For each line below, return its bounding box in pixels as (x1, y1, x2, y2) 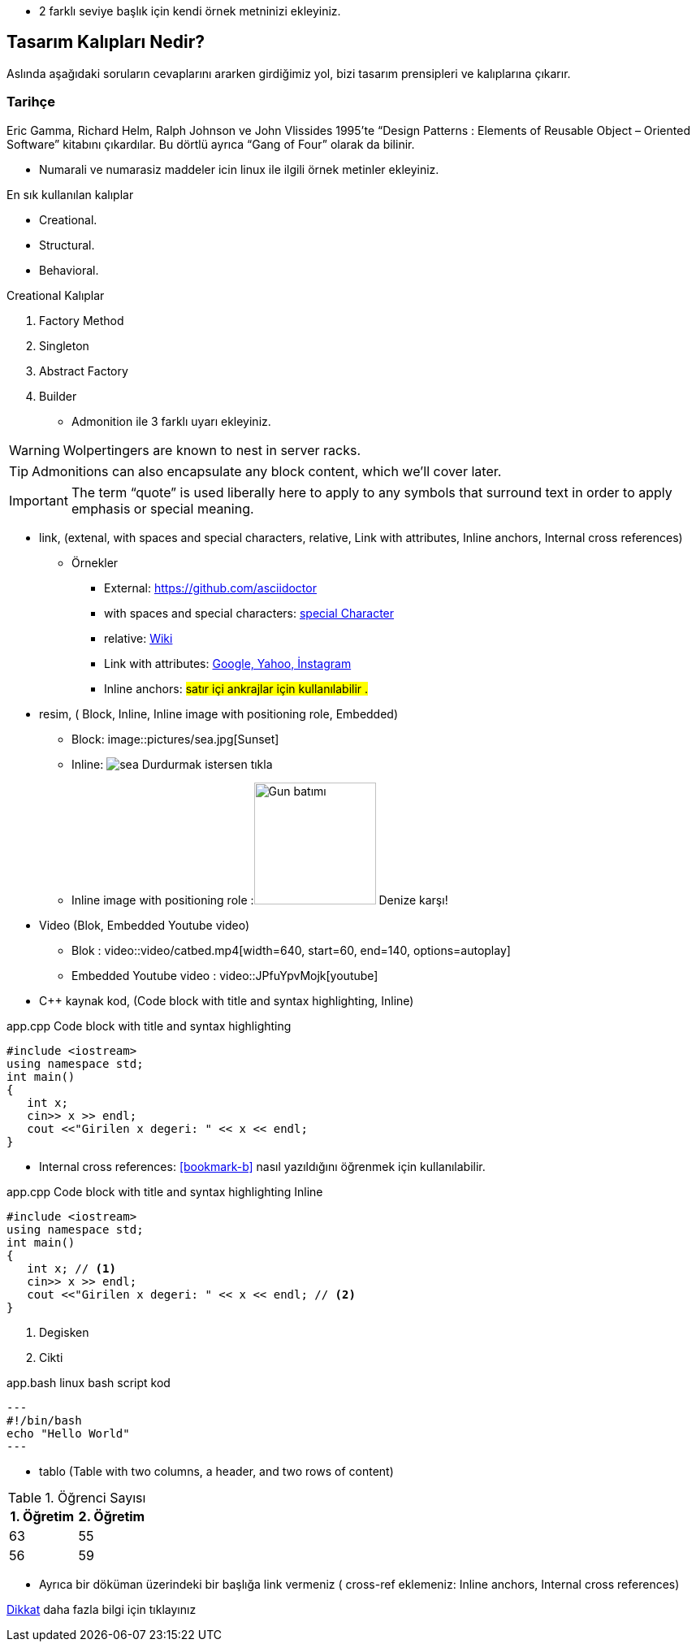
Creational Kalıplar (6, 288, 105, 302)
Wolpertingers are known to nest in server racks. (63, 441, 361, 458)
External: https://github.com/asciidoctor (104, 580, 317, 595)
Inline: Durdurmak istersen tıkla (71, 757, 273, 771)
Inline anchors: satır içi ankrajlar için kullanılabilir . (104, 681, 369, 696)
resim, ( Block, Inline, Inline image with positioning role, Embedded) (39, 706, 399, 721)
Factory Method (39, 313, 124, 327)
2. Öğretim (78, 1507, 145, 1524)
